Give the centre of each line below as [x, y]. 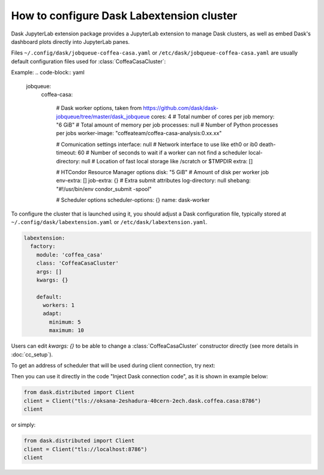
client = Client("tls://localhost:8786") [85, 449]
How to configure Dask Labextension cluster [124, 16]
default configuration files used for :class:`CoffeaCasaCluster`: [88, 61]
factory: [43, 247]
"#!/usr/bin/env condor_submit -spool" [104, 189]
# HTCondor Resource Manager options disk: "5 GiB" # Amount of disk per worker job [163, 172]
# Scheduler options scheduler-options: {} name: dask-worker [133, 200]
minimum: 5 [65, 322]
